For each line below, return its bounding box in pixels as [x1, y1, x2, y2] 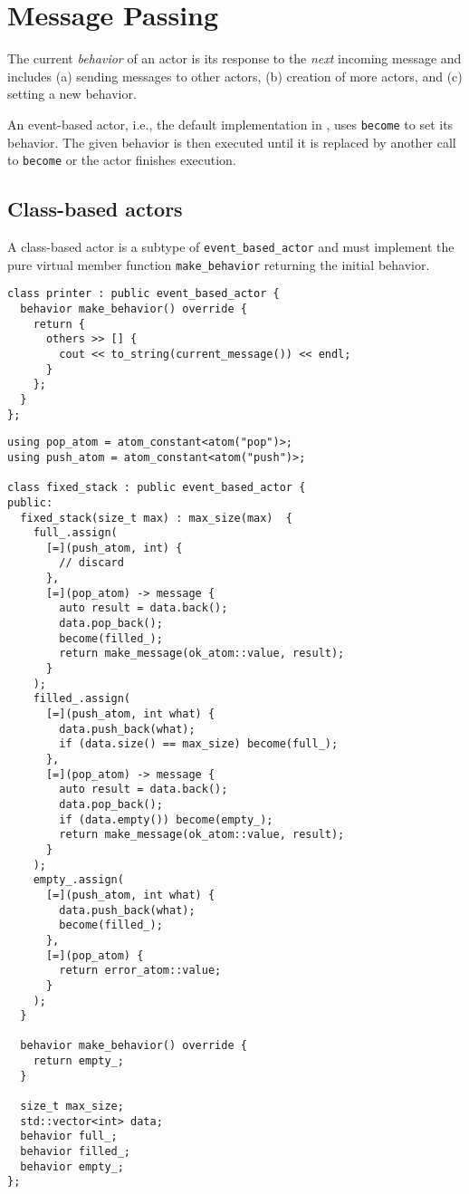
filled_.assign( [33, 692, 131, 706]
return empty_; [33, 1054, 124, 1068]
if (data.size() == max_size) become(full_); [59, 737, 339, 751]
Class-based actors [7, 195, 183, 223]
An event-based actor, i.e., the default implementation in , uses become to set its [7, 114, 454, 133]
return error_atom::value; [59, 964, 222, 977]
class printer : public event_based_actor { [7, 287, 280, 301]
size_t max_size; [20, 1100, 124, 1113]
